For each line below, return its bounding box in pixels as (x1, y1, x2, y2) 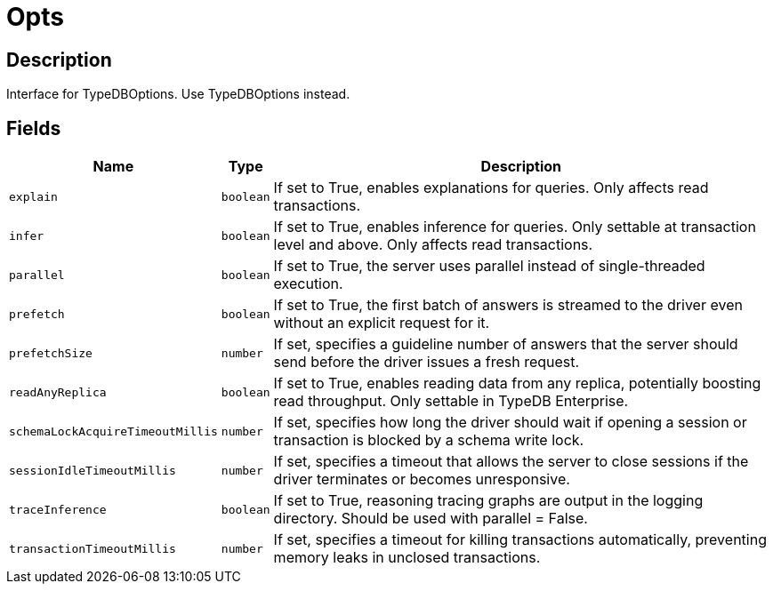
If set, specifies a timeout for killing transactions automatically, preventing (273, 531, 767, 549)
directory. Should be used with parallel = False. (273, 509, 588, 528)
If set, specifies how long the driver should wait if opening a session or (273, 413, 747, 432)
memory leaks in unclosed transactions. (273, 548, 541, 567)
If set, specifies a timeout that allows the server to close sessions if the (273, 452, 749, 471)
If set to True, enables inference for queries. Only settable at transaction (273, 218, 756, 236)
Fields (6, 116, 61, 140)
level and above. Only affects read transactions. (273, 236, 593, 254)
